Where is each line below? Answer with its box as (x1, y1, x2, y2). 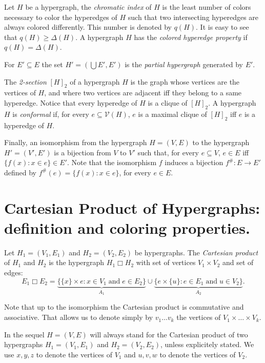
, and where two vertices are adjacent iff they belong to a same (44, 87, 242, 98)
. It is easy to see (196, 22, 249, 32)
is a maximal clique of (138, 108, 207, 119)
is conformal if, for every (12, 108, 89, 119)
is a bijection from (54, 147, 111, 157)
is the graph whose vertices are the (130, 76, 240, 87)
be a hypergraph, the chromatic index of (25, 2, 152, 12)
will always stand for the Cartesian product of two (90, 329, 248, 339)
